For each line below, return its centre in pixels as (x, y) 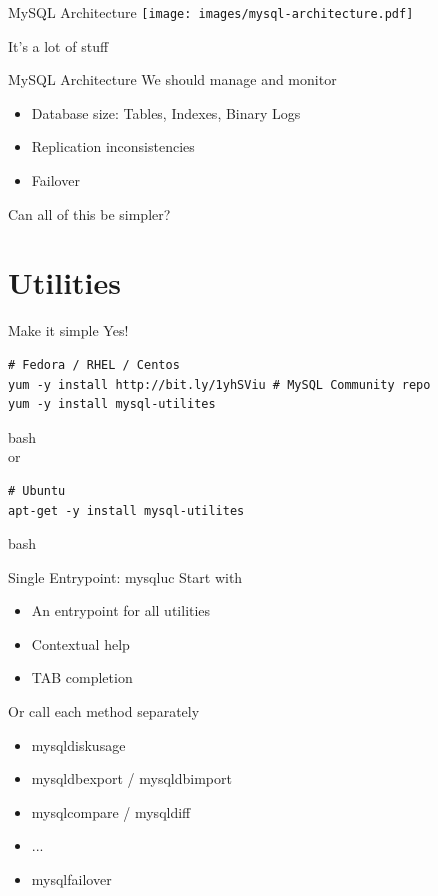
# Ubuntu (37, 490)
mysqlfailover (71, 879)
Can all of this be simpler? (89, 213)
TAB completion (82, 677)
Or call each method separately (104, 711)
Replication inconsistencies (113, 146)
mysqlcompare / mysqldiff (111, 811)
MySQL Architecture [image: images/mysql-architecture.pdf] (211, 12)
